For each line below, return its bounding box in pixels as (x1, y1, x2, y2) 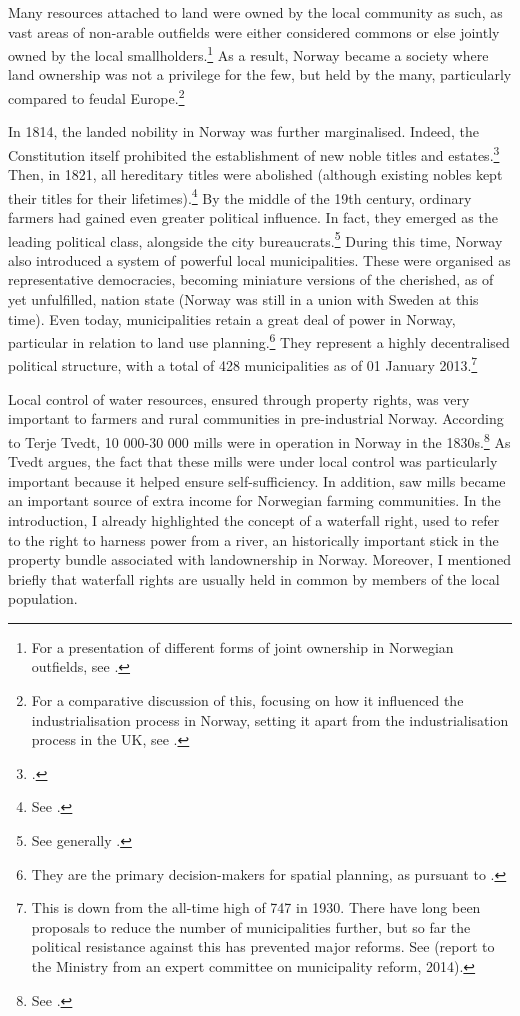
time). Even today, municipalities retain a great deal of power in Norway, (8, 308, 456, 329)
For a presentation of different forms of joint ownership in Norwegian (31, 636, 454, 657)
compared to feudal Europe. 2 (8, 85, 185, 108)
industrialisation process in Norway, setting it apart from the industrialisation (31, 709, 509, 730)
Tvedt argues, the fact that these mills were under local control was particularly (8, 451, 498, 472)
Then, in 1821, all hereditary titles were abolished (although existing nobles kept (8, 164, 503, 185)
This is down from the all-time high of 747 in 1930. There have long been (31, 897, 481, 918)
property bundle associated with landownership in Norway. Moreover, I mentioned (8, 549, 511, 570)
